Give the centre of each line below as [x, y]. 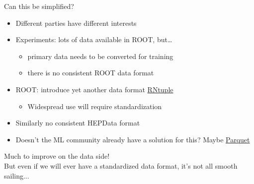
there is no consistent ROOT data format [91, 73]
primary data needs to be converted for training [100, 56]
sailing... [17, 175]
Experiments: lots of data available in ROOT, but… [94, 39]
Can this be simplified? [39, 6]
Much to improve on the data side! [57, 156]
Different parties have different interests [76, 23]
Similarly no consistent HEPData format [78, 123]
